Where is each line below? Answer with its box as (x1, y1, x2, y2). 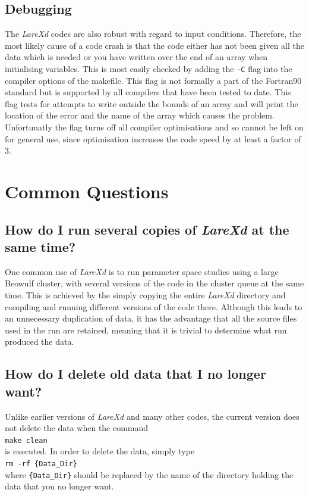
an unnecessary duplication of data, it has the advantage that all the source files (5, 312, 297, 325)
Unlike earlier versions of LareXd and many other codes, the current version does (5, 410, 299, 422)
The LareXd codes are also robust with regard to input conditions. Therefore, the (5, 27, 301, 40)
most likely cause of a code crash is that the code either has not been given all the (5, 39, 305, 51)
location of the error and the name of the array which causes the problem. (5, 109, 275, 121)
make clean (5, 436, 48, 445)
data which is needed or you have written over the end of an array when (5, 51, 268, 63)
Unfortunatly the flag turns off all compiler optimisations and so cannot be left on (5, 121, 304, 133)
